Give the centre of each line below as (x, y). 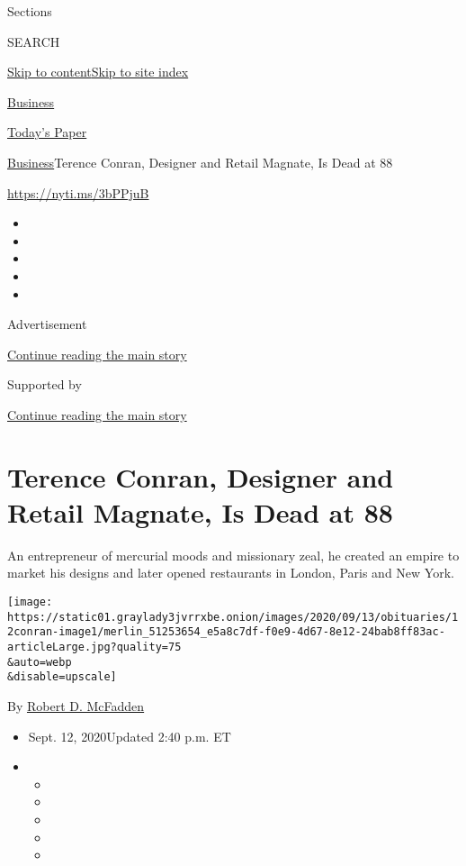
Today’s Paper (47, 132)
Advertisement (47, 324)
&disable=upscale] (62, 677)
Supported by (45, 384)
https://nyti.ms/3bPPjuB (78, 192)
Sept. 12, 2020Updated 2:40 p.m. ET (130, 736)
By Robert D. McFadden (76, 705)
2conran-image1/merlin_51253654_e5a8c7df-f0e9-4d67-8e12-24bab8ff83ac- (226, 632)
